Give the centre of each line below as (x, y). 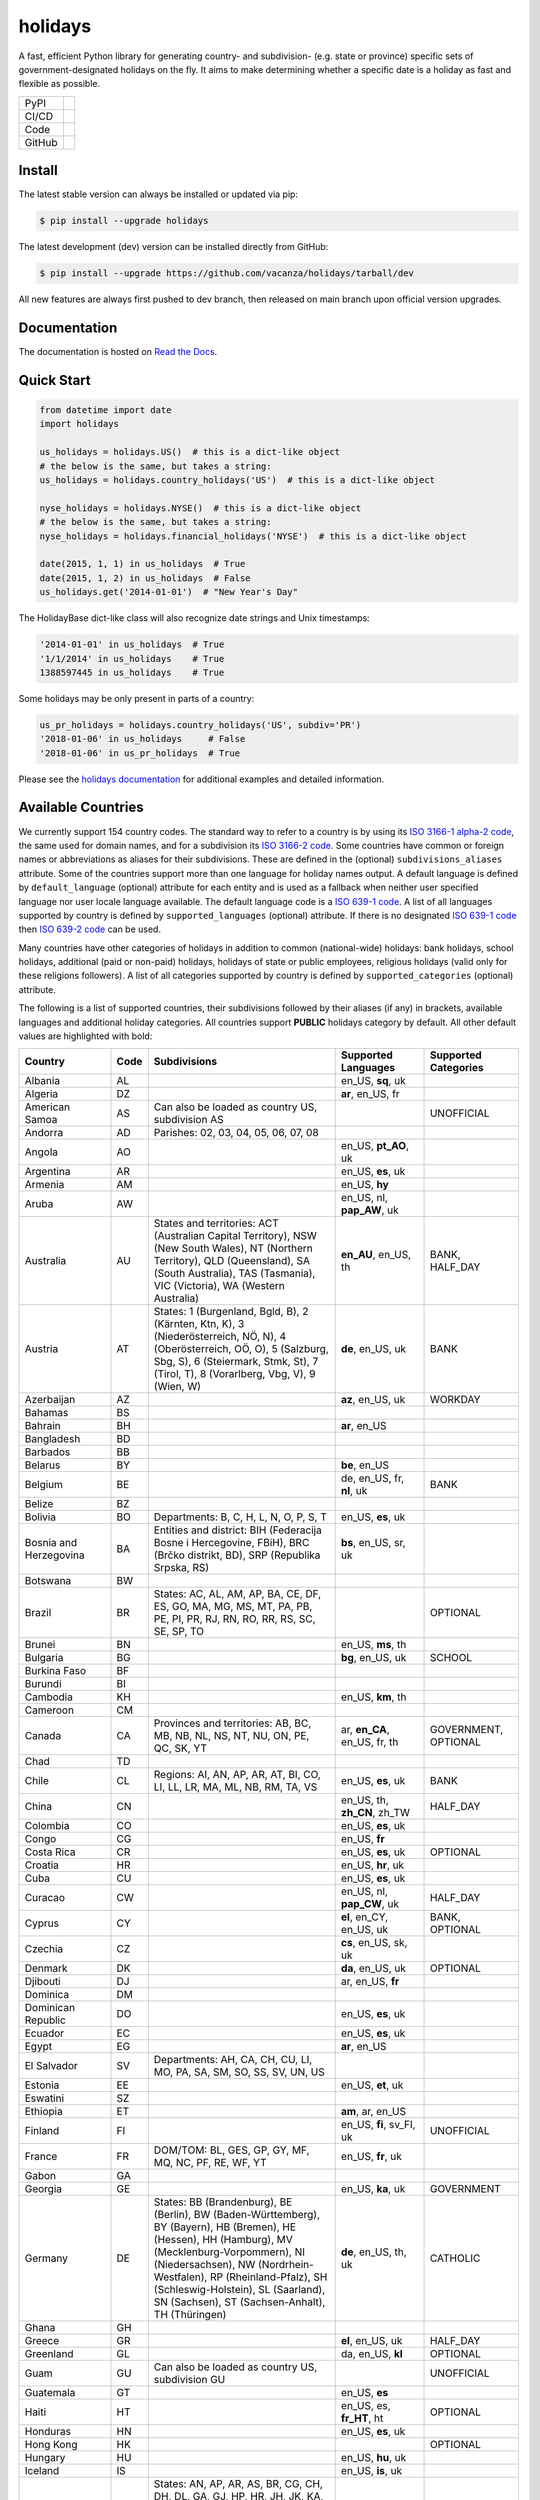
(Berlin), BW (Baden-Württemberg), (236, 2215)
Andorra (44, 1133)
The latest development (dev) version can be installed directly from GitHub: (173, 247)
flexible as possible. (59, 84)
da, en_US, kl (372, 2354)
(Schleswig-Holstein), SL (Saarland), (239, 2290)
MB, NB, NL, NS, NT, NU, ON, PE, (231, 1736)
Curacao (44, 1898)
